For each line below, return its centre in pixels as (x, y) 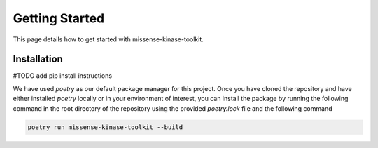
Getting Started (59, 18)
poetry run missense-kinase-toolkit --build (105, 127)
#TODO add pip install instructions (62, 76)
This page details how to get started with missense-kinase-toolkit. (108, 39)
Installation (38, 59)
